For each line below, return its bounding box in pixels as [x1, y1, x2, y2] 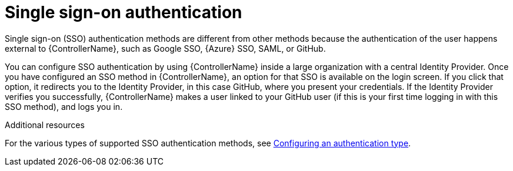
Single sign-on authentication [5, 2, 242, 22]
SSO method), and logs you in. [5, 101, 123, 112]
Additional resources [5, 119, 85, 130]
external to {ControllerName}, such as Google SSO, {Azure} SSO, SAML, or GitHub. [5, 43, 326, 53]
